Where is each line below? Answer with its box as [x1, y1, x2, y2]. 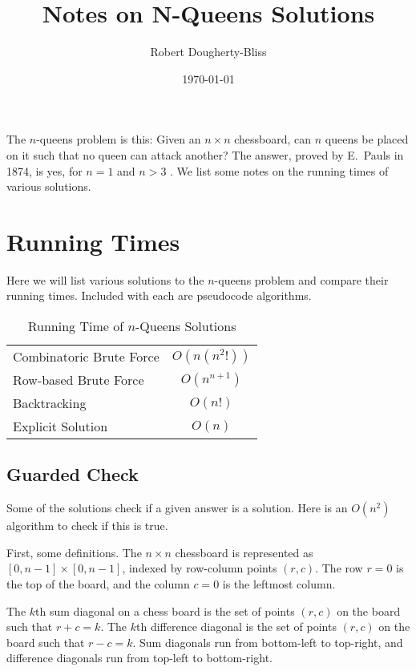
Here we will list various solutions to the [6, 271, 204, 288]
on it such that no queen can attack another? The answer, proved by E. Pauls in [6, 146, 404, 163]
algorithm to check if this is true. [6, 517, 168, 534]
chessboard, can [234, 131, 312, 148]
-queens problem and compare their [214, 271, 389, 288]
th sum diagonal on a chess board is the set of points [35, 602, 295, 619]
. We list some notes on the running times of [170, 162, 389, 179]
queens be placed [325, 131, 409, 148]
